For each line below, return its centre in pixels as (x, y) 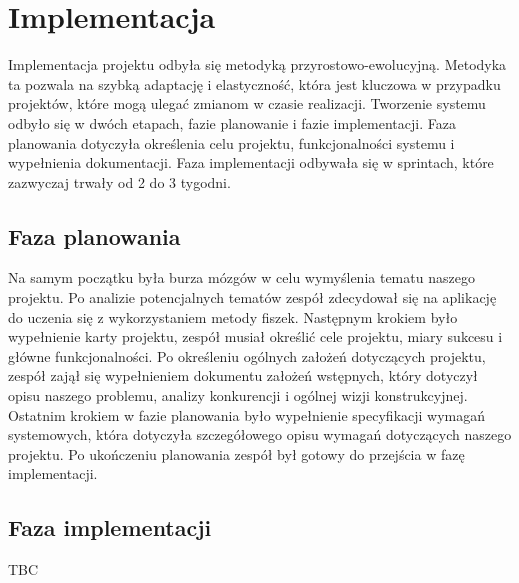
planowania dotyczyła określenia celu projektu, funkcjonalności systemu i (231, 142)
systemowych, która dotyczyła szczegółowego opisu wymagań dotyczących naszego (260, 434)
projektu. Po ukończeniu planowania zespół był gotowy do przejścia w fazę (236, 453)
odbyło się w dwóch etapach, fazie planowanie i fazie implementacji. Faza (232, 122)
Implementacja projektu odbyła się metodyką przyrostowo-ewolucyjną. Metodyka (257, 64)
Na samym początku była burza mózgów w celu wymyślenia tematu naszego (241, 277)
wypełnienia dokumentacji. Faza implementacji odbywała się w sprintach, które (251, 162)
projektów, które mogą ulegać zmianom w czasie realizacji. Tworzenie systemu (247, 103)
